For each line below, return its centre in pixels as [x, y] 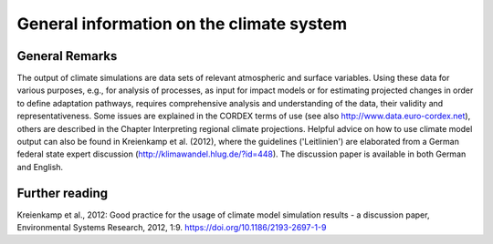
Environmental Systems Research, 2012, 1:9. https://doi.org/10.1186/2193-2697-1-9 [172, 228]
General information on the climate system [182, 24]
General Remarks [67, 56]
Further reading [63, 193]
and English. [40, 167]
